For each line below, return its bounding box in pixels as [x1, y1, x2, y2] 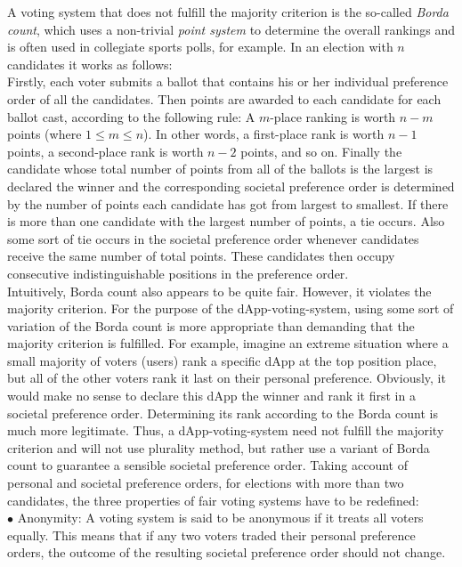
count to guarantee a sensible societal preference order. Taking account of [7, 456, 408, 474]
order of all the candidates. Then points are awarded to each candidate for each [7, 89, 442, 108]
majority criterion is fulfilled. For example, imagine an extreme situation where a [7, 334, 449, 352]
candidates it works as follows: [7, 54, 173, 73]
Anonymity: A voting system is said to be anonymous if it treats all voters [17, 508, 424, 527]
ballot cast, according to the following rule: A [7, 107, 255, 126]
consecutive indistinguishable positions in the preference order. [7, 263, 349, 282]
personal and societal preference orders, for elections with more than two [7, 474, 404, 492]
